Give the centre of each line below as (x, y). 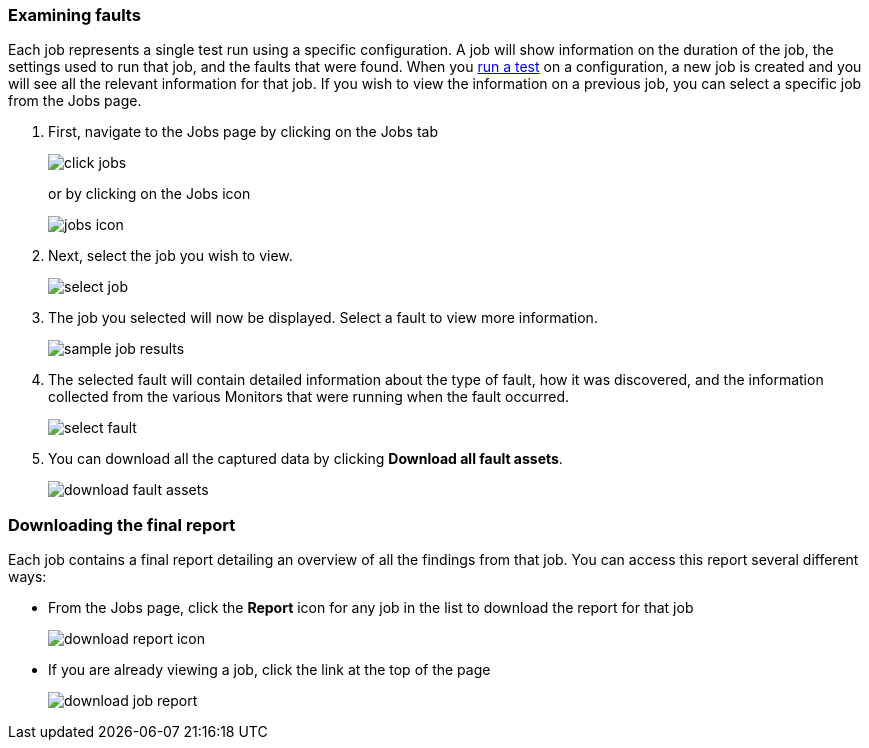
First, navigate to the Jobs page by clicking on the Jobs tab (243, 132)
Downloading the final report (122, 524)
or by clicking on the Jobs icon (149, 194)
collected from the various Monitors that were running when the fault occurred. (309, 397)
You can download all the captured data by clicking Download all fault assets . (305, 459)
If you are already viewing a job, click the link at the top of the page (269, 670)
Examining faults (74, 15)
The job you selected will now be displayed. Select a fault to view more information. (323, 318)
